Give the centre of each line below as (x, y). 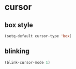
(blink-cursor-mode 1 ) (27, 62)
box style (19, 25)
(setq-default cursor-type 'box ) (38, 36)
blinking (17, 51)
